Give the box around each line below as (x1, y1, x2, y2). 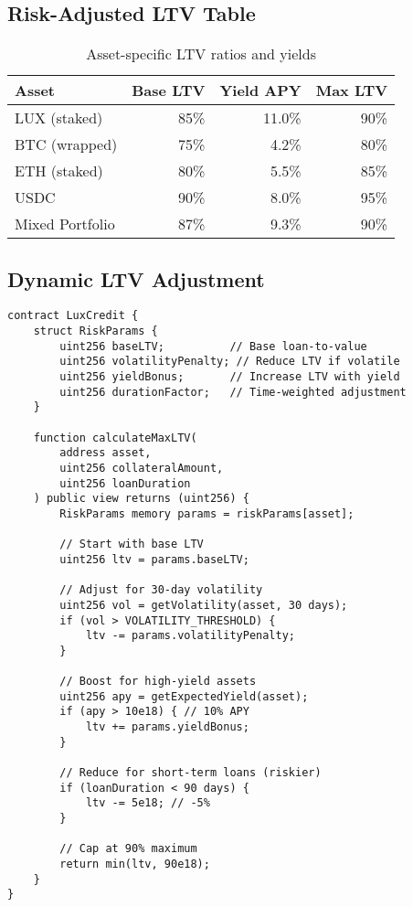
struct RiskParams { (33, 325, 158, 338)
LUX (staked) (15, 107, 103, 129)
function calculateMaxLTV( (33, 431, 197, 444)
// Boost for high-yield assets (59, 675, 257, 688)
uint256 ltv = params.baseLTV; (59, 552, 249, 566)
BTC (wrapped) (15, 133, 118, 155)
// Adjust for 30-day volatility (59, 583, 263, 597)
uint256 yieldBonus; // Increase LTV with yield (59, 370, 400, 384)
